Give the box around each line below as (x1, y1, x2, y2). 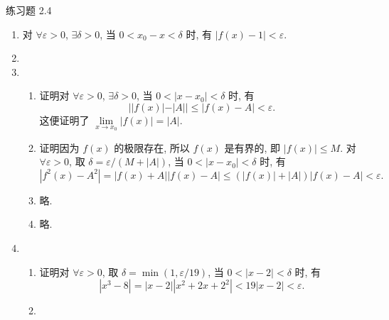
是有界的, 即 (224, 140, 281, 155)
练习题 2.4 (6, 3, 52, 17)
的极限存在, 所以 (114, 140, 190, 155)
